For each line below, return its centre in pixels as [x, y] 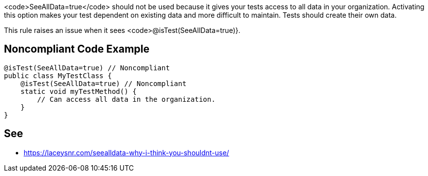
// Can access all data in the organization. [126, 99]
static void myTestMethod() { [78, 91]
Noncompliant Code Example [77, 49]
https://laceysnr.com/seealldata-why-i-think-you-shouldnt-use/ [126, 152]
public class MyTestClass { [58, 75]
